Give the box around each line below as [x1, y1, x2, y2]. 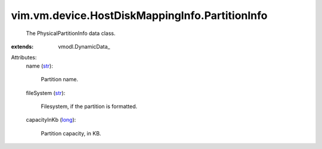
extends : [11, 43, 34, 50]
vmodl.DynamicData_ [58, 43, 110, 50]
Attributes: [11, 54, 37, 61]
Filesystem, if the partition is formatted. [41, 103, 138, 110]
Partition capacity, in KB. [41, 129, 101, 137]
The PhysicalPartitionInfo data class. [26, 30, 116, 37]
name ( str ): [26, 62, 53, 69]
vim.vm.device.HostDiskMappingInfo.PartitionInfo [11, 9, 268, 22]
